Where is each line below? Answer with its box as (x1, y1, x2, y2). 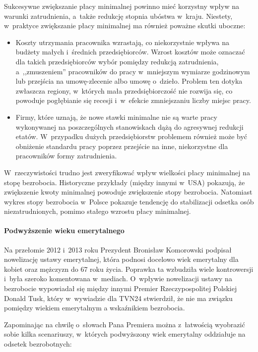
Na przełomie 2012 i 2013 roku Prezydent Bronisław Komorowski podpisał (4, 244, 232, 254)
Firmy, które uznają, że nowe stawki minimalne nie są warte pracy (15, 111, 217, 122)
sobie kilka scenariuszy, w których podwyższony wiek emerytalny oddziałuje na (4, 329, 246, 339)
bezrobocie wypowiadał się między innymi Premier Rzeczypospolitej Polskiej (4, 283, 237, 294)
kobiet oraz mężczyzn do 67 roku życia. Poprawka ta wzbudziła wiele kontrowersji (4, 263, 254, 274)
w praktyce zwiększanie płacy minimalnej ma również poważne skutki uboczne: (4, 20, 246, 31)
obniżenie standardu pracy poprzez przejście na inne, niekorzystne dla (15, 141, 228, 151)
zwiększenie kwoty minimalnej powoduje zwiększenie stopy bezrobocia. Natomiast (4, 187, 253, 197)
